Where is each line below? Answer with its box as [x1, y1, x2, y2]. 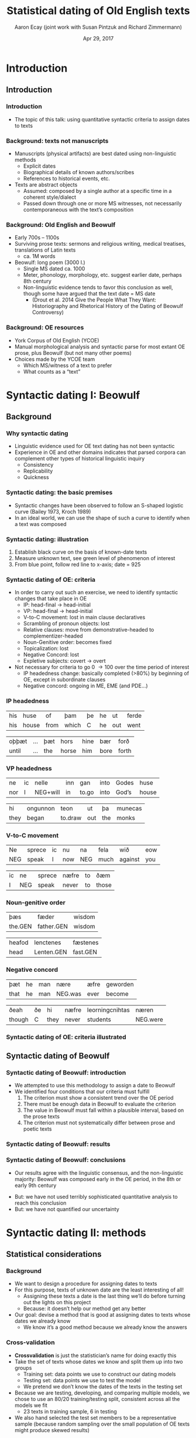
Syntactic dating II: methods [6, 1226, 146, 1239]
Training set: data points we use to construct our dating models [23, 1371, 176, 1378]
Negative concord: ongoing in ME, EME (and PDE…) [23, 682, 148, 690]
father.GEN [37, 923, 68, 931]
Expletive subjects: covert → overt [23, 657, 106, 664]
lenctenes [34, 938, 61, 947]
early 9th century [14, 1182, 57, 1189]
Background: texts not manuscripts [6, 137, 109, 145]
